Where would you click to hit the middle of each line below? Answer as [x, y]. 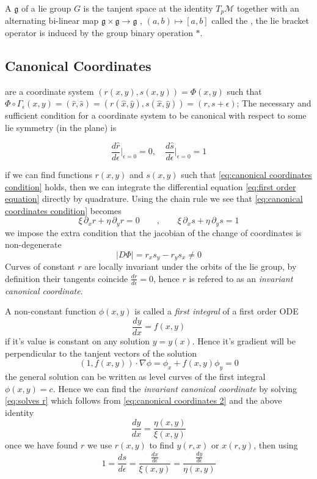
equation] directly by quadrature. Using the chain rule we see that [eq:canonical [154, 199]
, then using [276, 445]
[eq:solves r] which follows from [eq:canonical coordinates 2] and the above [144, 400]
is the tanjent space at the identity [148, 8]
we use [100, 445]
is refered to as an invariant [241, 278]
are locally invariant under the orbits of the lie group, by [191, 266]
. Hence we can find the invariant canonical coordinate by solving [175, 388]
